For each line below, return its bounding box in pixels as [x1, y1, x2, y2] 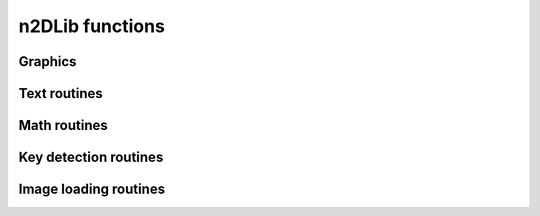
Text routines [18, 85, 104, 102]
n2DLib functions [18, 15, 165, 37]
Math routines [18, 117, 109, 134]
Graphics [18, 53, 77, 70]
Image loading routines [18, 181, 165, 198]
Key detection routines [18, 149, 164, 166]
